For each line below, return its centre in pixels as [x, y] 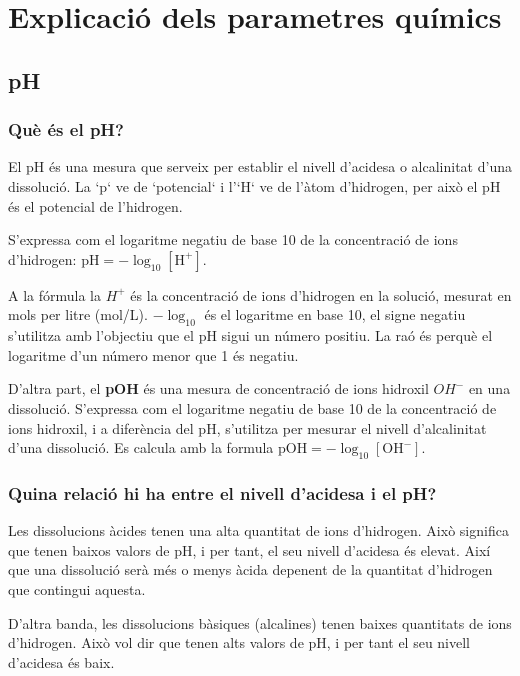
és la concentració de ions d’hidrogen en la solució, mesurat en [321, 294]
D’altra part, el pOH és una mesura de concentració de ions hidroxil [218, 388]
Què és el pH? [66, 129]
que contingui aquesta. [77, 588]
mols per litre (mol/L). [78, 314]
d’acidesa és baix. [61, 661]
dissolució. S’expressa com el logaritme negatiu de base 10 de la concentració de [252, 407]
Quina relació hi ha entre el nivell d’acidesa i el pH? [222, 492]
